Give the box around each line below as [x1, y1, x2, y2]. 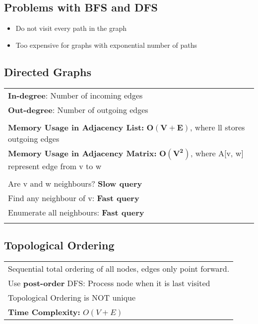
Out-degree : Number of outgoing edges [8, 104, 148, 115]
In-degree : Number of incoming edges [8, 89, 143, 101]
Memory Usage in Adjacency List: [8, 121, 144, 133]
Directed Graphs [4, 64, 91, 79]
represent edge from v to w [8, 160, 102, 172]
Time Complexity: [8, 306, 80, 318]
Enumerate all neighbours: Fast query [8, 206, 144, 218]
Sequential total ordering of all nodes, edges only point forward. [8, 262, 230, 274]
